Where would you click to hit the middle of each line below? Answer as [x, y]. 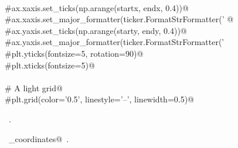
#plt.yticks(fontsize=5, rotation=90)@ [74, 53]
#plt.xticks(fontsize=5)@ [50, 65]
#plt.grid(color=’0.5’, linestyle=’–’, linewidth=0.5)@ [100, 99]
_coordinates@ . [39, 138]
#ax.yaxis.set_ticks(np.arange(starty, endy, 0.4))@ [96, 30]
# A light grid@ [34, 87]
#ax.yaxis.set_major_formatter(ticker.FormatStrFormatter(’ [115, 42]
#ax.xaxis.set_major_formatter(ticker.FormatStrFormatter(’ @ [119, 19]
